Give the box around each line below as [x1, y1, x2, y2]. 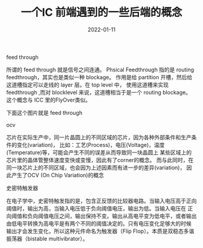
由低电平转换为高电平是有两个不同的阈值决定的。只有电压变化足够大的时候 [6, 220, 192, 227]
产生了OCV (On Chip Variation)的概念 [11, 171, 105, 178]
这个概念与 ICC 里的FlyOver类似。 [6, 96, 91, 103]
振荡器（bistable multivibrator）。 [6, 235, 89, 242]
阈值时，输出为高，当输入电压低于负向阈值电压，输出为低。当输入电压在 [6, 204, 186, 212]
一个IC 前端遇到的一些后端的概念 [21, 5, 182, 19]
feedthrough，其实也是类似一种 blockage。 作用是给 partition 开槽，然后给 [6, 73, 193, 80]
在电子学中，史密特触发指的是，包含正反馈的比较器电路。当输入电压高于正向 [6, 197, 197, 204]
